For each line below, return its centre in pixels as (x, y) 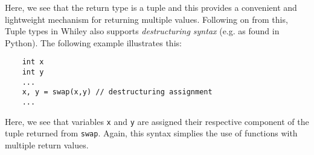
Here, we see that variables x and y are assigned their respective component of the (157, 121)
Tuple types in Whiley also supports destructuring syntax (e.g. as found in (142, 31)
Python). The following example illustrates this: (93, 42)
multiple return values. (47, 144)
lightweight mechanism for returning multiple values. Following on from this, (146, 19)
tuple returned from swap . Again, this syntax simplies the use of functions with (151, 133)
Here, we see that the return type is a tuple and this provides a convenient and (151, 7)
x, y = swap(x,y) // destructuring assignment (117, 92)
